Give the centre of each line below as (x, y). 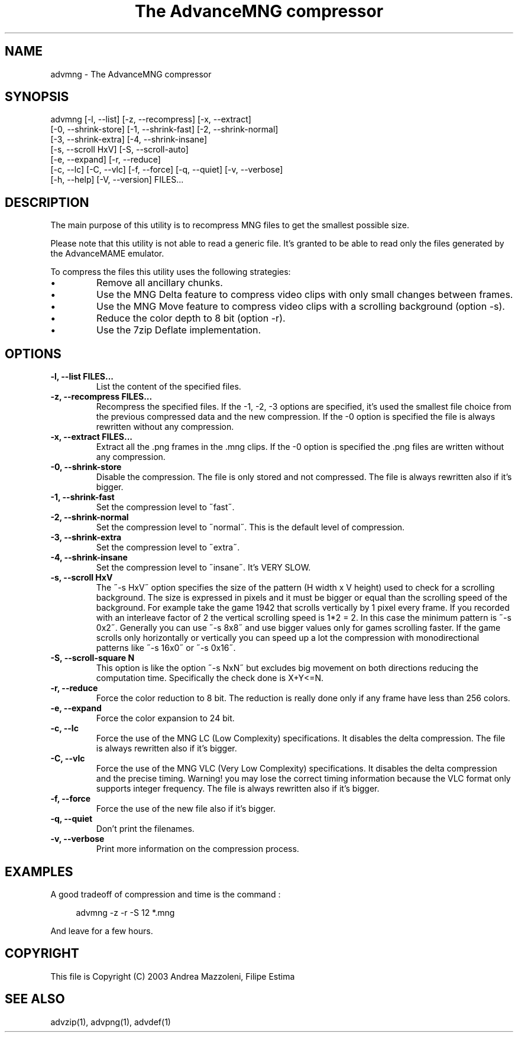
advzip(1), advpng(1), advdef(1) (111, 1022)
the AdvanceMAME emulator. (107, 254)
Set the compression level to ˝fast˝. (165, 507)
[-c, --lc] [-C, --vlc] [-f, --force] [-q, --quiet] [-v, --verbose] (167, 170)
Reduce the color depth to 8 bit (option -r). (191, 318)
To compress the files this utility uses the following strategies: (171, 272)
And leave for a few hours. (102, 931)
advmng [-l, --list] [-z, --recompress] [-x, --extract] (151, 119)
